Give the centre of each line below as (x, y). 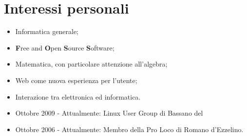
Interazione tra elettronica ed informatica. (78, 96)
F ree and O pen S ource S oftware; (65, 47)
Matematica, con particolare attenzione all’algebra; (91, 64)
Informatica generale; (47, 31)
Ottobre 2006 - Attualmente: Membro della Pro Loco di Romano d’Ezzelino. (129, 129)
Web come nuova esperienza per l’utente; (76, 80)
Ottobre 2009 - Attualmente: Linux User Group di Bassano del (109, 113)
